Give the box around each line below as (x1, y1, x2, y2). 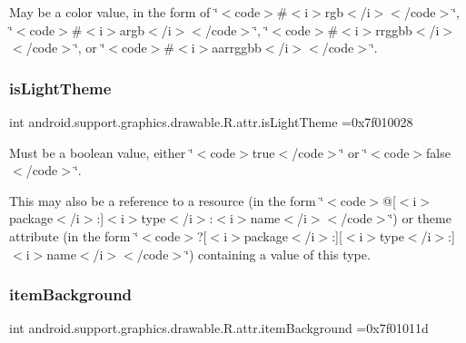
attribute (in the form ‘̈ (9, 226, 139, 245)
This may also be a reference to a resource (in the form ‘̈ (9, 191, 324, 210)
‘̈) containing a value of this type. (185, 244, 371, 263)
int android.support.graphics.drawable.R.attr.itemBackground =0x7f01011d (9, 318, 429, 338)
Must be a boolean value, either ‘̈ (9, 142, 193, 162)
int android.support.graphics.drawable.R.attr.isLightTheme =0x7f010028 (9, 113, 413, 131)
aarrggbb (212, 38, 262, 57)
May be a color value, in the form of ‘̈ (9, 3, 218, 21)
